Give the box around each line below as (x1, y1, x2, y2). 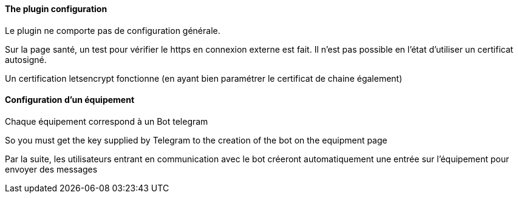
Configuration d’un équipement (5, 94, 135, 105)
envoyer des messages (5, 163, 98, 174)
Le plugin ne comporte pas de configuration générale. (5, 25, 220, 36)
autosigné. (5, 54, 47, 65)
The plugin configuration (5, 4, 107, 14)
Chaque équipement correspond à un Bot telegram (5, 116, 208, 127)
